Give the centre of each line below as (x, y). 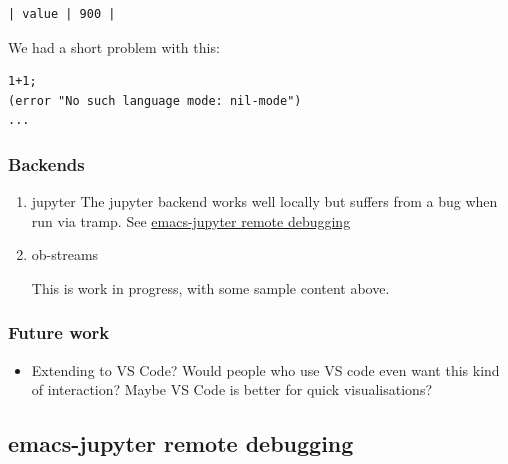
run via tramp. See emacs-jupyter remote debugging (191, 220)
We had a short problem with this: (114, 46)
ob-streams (65, 254)
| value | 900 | (62, 14)
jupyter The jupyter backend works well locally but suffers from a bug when (264, 201)
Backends (46, 163)
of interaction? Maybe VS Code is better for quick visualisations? (232, 389)
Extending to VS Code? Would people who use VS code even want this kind (265, 369)
